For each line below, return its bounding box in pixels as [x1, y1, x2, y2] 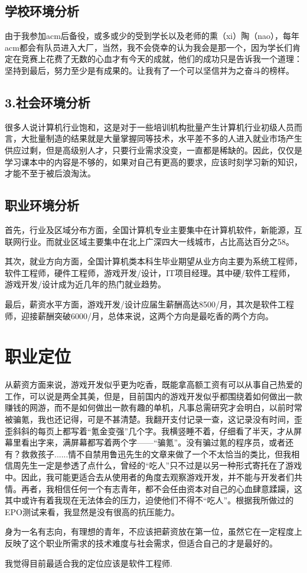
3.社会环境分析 [5, 93, 90, 111]
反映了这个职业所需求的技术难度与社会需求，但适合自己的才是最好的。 [5, 536, 277, 549]
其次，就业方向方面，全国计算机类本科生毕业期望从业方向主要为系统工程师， [5, 255, 302, 267]
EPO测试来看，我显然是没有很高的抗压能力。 [5, 505, 179, 518]
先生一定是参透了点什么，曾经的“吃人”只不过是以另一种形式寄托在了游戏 [21, 459, 302, 472]
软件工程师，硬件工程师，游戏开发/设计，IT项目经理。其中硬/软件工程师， [5, 266, 295, 279]
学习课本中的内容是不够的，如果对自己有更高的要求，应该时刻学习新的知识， [5, 155, 302, 168]
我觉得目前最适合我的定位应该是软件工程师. [5, 556, 172, 569]
